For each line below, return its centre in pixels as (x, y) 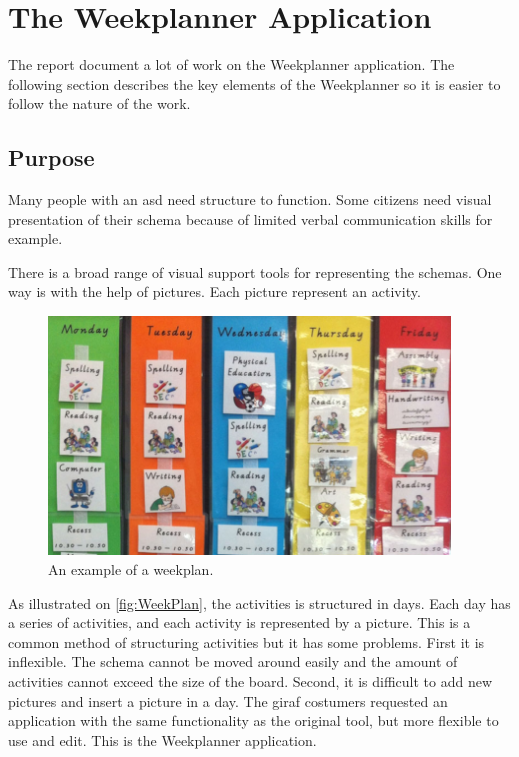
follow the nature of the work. (99, 103)
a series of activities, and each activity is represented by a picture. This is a (239, 622)
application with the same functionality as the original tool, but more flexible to (253, 720)
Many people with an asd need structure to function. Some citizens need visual (250, 199)
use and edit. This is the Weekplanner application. (162, 739)
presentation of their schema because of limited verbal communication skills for (250, 218)
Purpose (51, 157)
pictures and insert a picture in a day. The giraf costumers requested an (228, 700)
